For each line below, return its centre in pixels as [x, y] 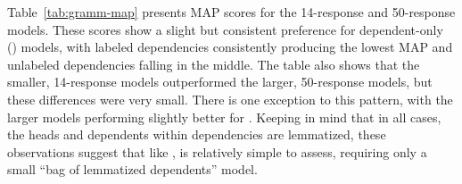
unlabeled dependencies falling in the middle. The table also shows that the [214, 64]
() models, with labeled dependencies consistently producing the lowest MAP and [230, 47]
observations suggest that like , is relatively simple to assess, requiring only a [217, 151]
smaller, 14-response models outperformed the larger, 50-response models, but [220, 82]
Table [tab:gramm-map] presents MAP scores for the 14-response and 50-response [231, 12]
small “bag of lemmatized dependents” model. [132, 169]
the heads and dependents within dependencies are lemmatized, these [197, 134]
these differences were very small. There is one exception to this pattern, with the [230, 99]
